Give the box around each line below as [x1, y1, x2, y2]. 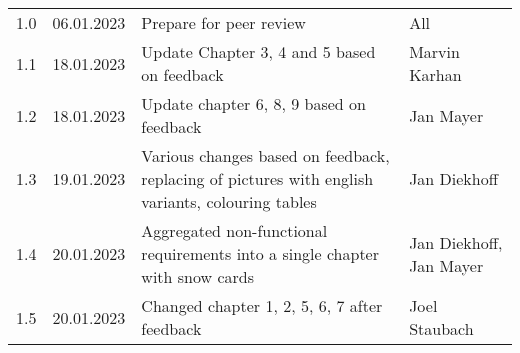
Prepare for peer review [141, 11, 306, 34]
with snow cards [141, 265, 255, 288]
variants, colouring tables [141, 190, 317, 213]
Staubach [409, 317, 474, 340]
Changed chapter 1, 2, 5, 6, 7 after [141, 294, 383, 317]
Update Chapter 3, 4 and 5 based [141, 40, 376, 63]
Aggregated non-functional [141, 219, 328, 242]
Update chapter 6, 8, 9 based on [141, 92, 366, 115]
